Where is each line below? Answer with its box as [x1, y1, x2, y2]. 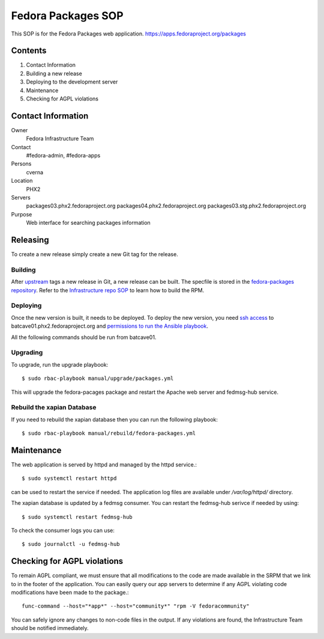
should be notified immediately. [11, 625, 89, 632]
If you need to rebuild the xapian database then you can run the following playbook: [11, 415, 218, 423]
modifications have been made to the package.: [11, 589, 129, 596]
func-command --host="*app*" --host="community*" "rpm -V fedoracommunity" [22, 603, 250, 610]
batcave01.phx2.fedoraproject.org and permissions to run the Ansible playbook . [11, 322, 208, 330]
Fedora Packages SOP [11, 9, 124, 22]
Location [11, 177, 33, 185]
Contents [11, 46, 47, 56]
